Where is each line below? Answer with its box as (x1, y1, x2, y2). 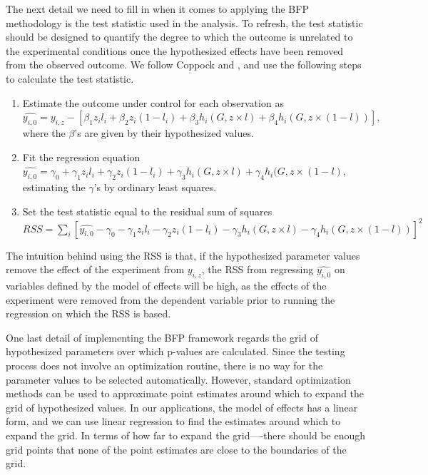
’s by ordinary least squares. (93, 179, 217, 194)
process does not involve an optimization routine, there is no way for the (6, 357, 323, 372)
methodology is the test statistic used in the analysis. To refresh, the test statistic (6, 15, 363, 30)
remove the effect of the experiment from (6, 262, 185, 277)
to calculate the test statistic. (6, 71, 134, 86)
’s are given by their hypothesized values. (74, 125, 254, 140)
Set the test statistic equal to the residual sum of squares (22, 203, 272, 218)
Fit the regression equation (22, 149, 141, 164)
